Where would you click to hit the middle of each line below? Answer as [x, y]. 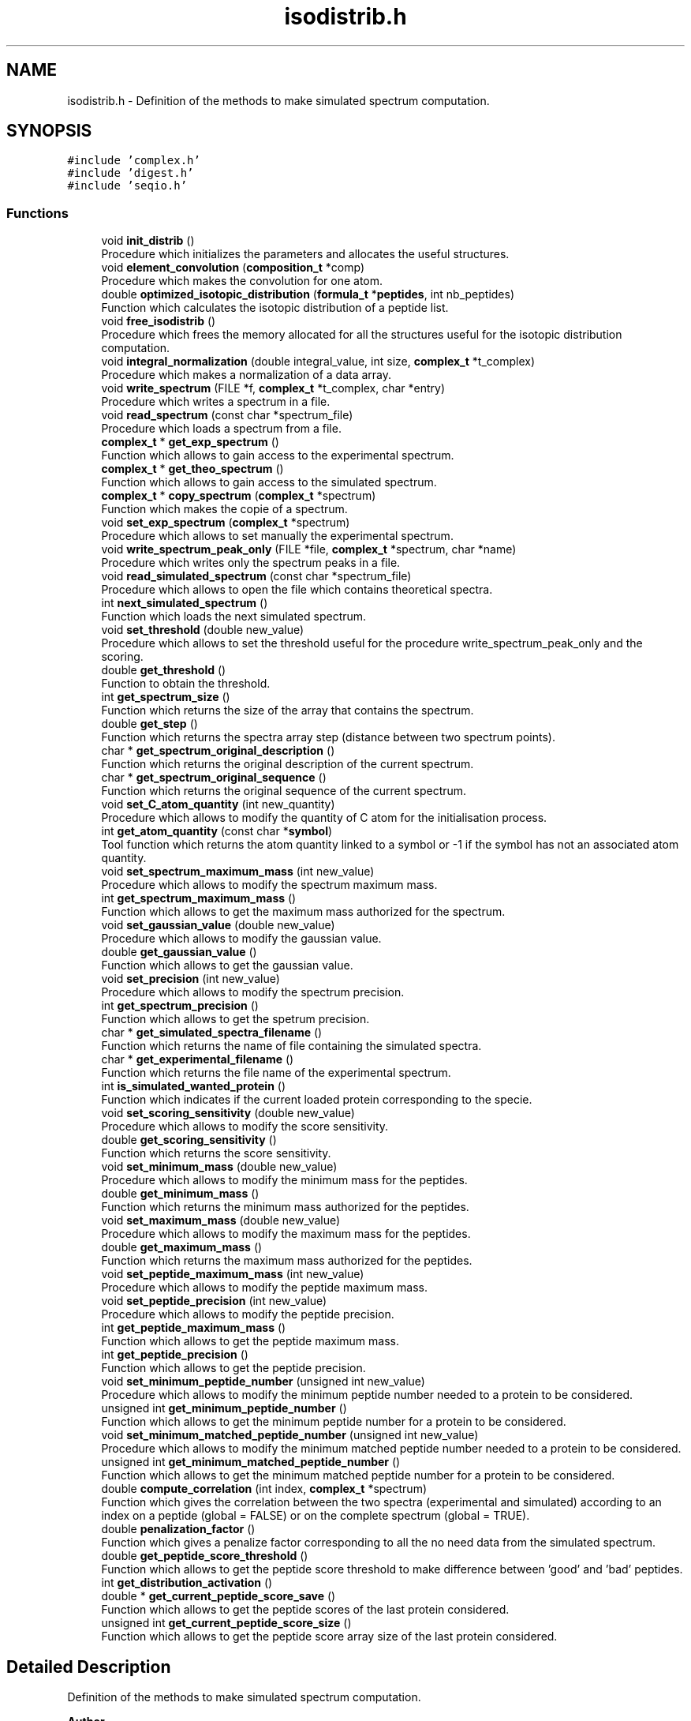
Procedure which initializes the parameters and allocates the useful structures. [305, 254]
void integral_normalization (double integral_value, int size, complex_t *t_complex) [318, 362]
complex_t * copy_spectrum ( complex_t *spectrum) [239, 496]
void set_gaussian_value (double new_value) [218, 925]
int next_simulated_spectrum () [185, 603]
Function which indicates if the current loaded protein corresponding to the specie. [317, 1100]
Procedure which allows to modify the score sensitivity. [245, 1127]
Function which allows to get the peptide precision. [233, 1368]
